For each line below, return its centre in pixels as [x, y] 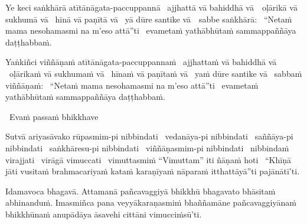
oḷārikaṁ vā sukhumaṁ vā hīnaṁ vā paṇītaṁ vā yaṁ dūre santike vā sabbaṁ [156, 73]
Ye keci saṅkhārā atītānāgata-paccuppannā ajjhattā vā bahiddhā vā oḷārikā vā [151, 7]
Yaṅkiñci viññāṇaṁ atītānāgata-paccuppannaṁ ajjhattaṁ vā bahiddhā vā [141, 62]
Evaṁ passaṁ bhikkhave [54, 116]
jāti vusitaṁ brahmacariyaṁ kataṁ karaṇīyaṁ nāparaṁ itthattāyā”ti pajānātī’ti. [153, 171]
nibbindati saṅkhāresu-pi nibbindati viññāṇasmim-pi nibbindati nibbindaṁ [147, 147]
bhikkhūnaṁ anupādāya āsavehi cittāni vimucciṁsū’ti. [104, 214]
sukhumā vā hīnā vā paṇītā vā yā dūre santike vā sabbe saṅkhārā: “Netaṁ [149, 19]
